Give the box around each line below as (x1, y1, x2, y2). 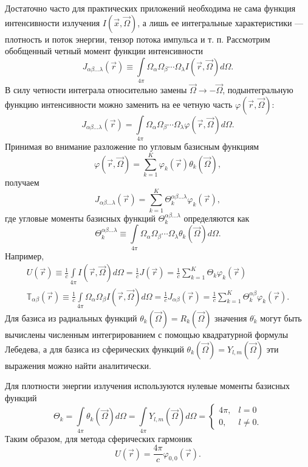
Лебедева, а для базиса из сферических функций (5, 342, 184, 355)
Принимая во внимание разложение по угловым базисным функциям (5, 140, 259, 153)
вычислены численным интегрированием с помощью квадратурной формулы (5, 328, 289, 340)
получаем (5, 175, 39, 188)
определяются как (183, 211, 250, 224)
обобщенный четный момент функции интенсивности (5, 44, 204, 57)
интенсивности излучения (5, 16, 100, 29)
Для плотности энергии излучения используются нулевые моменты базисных (5, 379, 290, 392)
